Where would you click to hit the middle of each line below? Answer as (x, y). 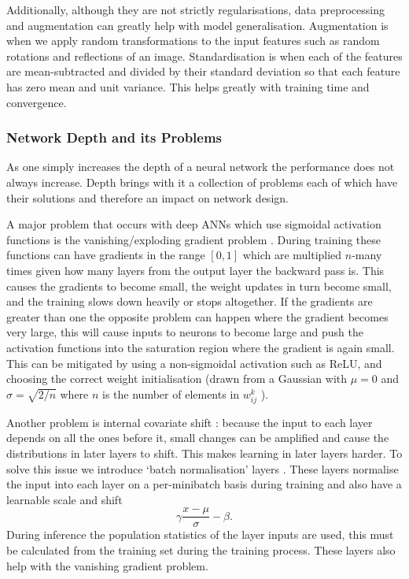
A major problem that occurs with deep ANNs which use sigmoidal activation (194, 224)
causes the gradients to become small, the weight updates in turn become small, (199, 286)
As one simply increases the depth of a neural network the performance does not (201, 167)
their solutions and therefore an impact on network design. (147, 197)
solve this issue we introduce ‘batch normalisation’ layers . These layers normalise (203, 468)
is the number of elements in (171, 393)
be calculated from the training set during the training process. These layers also (201, 550)
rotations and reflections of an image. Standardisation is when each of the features (204, 56)
